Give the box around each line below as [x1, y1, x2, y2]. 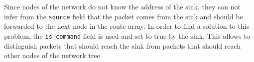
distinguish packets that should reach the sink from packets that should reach [4, 40, 241, 51]
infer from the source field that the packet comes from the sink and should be [4, 11, 243, 21]
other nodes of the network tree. [4, 50, 102, 61]
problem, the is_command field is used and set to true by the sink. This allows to [4, 30, 250, 41]
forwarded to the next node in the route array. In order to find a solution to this [4, 21, 250, 31]
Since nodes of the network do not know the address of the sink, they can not [4, 1, 241, 11]
